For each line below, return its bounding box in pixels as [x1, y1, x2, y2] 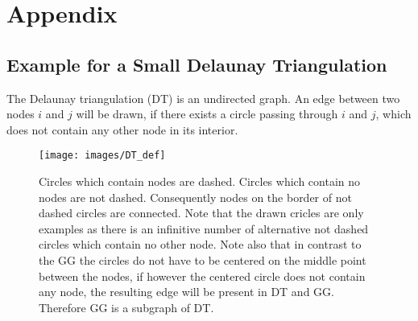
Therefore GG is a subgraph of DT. [39, 298, 214, 315]
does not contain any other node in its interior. [6, 121, 238, 138]
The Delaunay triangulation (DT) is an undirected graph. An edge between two [6, 89, 400, 106]
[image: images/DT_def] [39, 150, 166, 162]
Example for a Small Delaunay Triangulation [6, 51, 387, 76]
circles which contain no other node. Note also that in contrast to [39, 236, 362, 253]
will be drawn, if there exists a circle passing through [76, 105, 338, 122]
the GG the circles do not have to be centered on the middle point [39, 251, 366, 268]
